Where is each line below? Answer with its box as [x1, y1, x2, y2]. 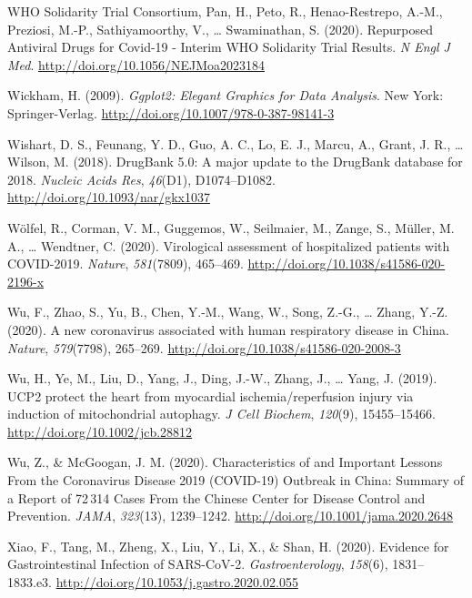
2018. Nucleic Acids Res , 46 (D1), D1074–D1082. [7, 169, 276, 188]
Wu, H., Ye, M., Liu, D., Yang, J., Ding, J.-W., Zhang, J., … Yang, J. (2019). [7, 369, 437, 388]
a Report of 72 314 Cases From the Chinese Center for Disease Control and [7, 488, 426, 507]
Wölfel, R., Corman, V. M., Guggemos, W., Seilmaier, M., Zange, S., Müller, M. [7, 218, 455, 237]
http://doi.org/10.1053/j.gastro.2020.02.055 [55, 573, 298, 592]
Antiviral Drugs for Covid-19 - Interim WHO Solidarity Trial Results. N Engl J [7, 37, 450, 56]
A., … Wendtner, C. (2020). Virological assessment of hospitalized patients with [7, 236, 450, 255]
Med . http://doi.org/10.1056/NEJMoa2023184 [7, 55, 265, 74]
